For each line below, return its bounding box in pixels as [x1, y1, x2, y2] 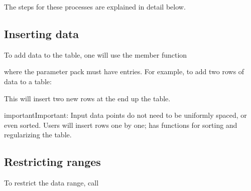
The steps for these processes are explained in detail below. [4, 2, 186, 12]
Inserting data [4, 26, 79, 41]
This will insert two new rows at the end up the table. [4, 93, 171, 103]
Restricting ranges [4, 154, 101, 169]
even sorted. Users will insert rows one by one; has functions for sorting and [4, 119, 237, 130]
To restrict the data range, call [4, 177, 99, 188]
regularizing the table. [4, 129, 72, 140]
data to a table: [4, 76, 52, 86]
